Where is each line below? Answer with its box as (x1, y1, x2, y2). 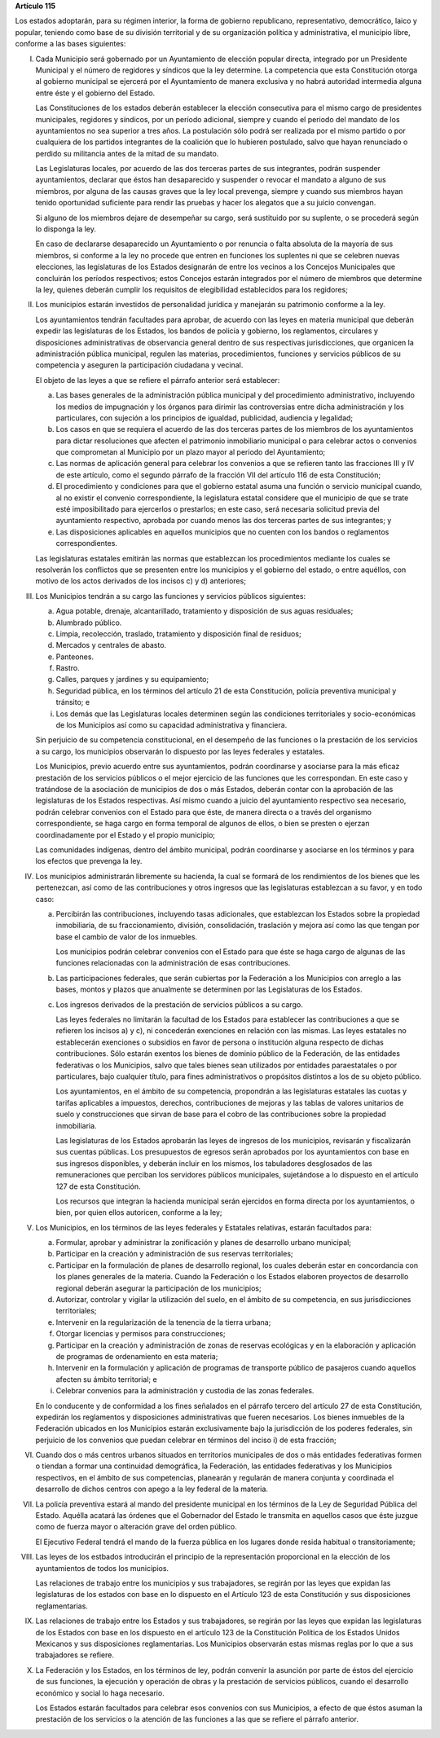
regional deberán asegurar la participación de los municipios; (55, 1283, 262, 1293)
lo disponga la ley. (35, 224, 97, 234)
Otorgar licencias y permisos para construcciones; (55, 1329, 226, 1339)
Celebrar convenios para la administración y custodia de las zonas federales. (55, 1386, 315, 1396)
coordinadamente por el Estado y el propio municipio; (35, 829, 216, 839)
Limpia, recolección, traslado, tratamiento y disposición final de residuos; (55, 628, 301, 639)
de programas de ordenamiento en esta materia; (55, 1351, 218, 1361)
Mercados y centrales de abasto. (55, 640, 167, 650)
